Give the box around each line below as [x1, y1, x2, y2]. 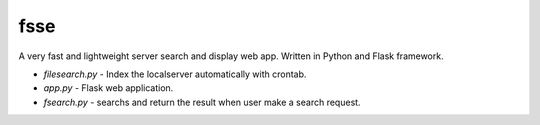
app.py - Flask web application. [43, 82, 174, 94]
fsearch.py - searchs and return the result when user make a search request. [43, 96, 361, 108]
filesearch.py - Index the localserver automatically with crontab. [43, 68, 307, 80]
